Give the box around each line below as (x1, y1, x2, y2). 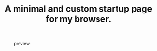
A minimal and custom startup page (4, 3, 153, 14)
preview (14, 41, 30, 47)
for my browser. (45, 13, 112, 25)
